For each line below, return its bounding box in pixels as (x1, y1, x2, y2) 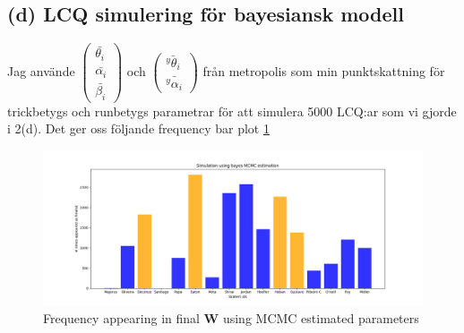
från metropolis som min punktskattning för (202, 61, 445, 80)
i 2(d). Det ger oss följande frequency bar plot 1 (7, 119, 270, 138)
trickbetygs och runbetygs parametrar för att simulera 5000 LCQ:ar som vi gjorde (7, 101, 457, 120)
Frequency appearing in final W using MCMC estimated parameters (43, 308, 419, 327)
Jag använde (7, 61, 75, 80)
